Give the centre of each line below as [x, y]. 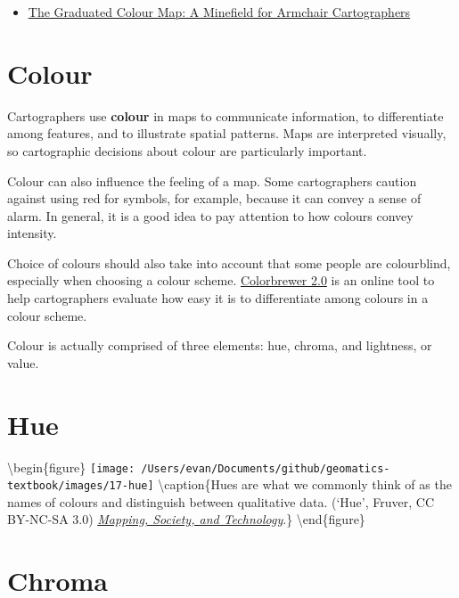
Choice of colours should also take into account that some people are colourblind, [229, 262]
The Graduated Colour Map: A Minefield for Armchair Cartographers [219, 12]
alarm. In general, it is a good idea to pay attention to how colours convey [210, 215]
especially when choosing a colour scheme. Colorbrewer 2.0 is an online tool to [221, 280]
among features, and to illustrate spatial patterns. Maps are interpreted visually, [227, 133]
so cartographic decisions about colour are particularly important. [187, 150]
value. [23, 362]
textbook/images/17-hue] [81, 486]
